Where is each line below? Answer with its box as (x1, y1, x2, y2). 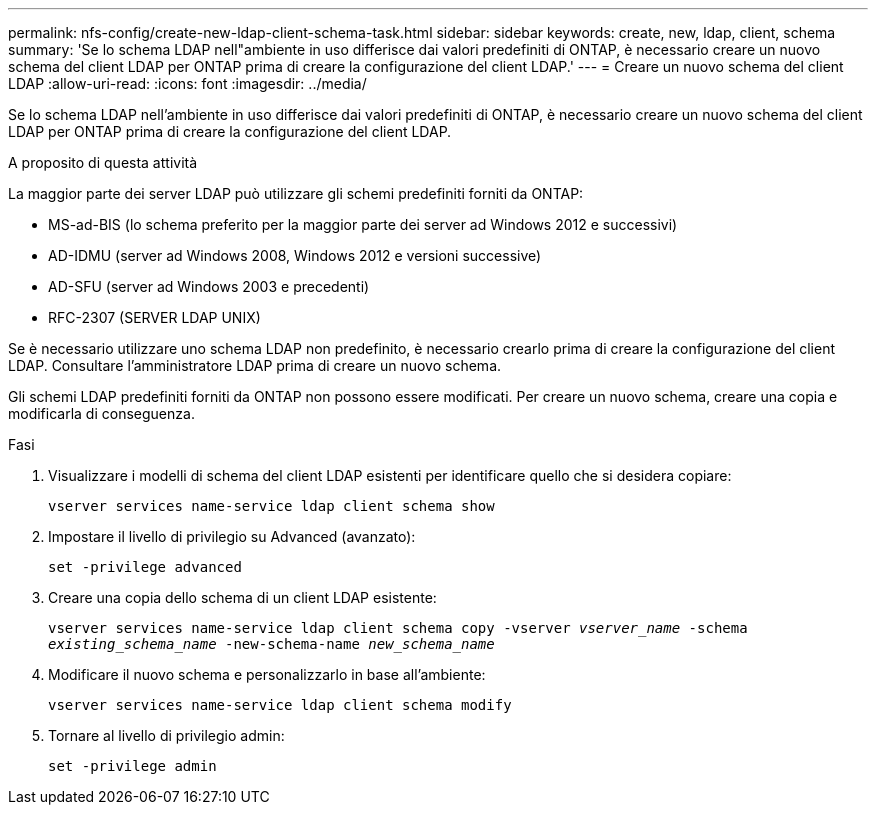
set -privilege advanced (48, 559, 242, 575)
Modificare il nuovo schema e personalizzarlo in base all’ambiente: (48, 666, 486, 683)
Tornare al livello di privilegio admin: (48, 727, 285, 744)
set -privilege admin (48, 758, 217, 774)
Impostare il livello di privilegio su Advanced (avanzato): (48, 528, 416, 545)
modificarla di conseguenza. (8, 405, 195, 422)
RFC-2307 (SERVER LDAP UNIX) (48, 309, 261, 326)
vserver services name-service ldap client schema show (48, 498, 495, 514)
